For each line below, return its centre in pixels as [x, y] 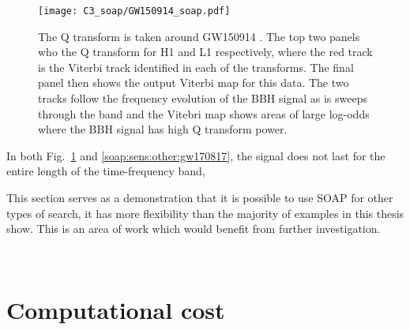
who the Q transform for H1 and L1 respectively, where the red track [205, 52]
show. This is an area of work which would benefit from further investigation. [194, 229]
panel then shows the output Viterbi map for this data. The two [194, 82]
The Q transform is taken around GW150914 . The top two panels [199, 36]
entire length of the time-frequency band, [106, 171]
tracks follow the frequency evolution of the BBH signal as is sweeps [203, 98]
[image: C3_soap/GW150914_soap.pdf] [134, 11]
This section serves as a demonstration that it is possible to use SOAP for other [200, 197]
